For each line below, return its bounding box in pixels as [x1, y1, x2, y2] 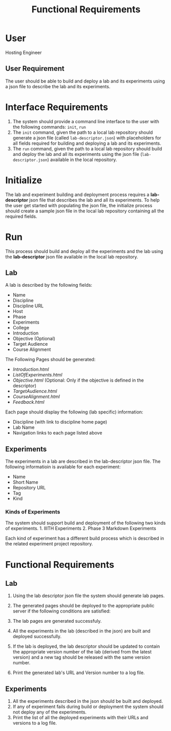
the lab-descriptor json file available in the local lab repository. [5, 253, 138, 260]
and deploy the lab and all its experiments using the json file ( [12, 151, 142, 157]
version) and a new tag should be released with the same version [12, 654, 151, 660]
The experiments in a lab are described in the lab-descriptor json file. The [5, 458, 161, 465]
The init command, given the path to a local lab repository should [12, 129, 153, 135]
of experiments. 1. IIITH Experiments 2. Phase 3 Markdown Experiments [5, 525, 156, 531]
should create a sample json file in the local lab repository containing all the [5, 208, 164, 214]
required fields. [5, 213, 37, 219]
